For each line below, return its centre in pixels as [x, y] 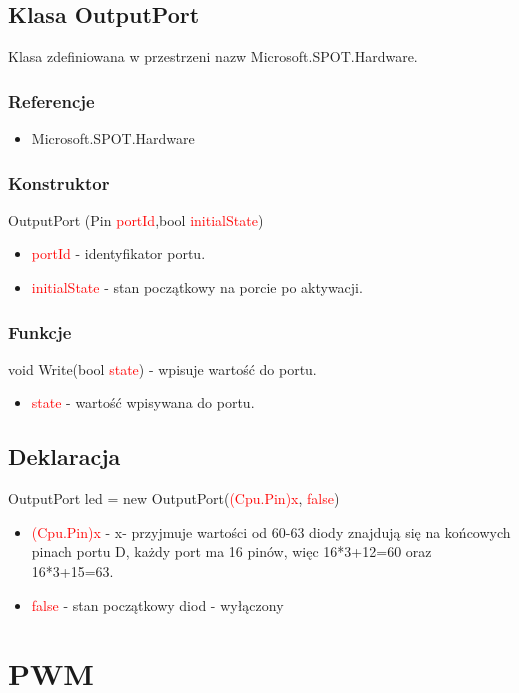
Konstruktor [59, 182]
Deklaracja [64, 456]
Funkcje [40, 331]
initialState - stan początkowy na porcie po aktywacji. [197, 287]
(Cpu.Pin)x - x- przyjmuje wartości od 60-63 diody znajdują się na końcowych [271, 531]
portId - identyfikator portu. [118, 253]
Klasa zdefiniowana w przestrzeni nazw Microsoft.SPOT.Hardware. [213, 56]
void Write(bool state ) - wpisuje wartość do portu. [162, 368]
